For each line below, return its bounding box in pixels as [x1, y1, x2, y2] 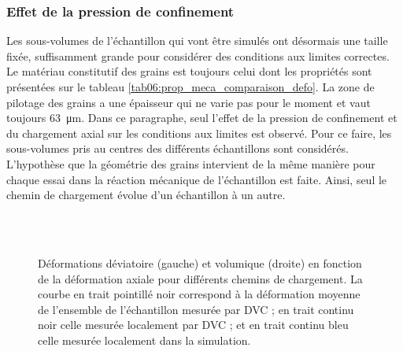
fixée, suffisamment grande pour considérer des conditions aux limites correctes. [6, 47, 390, 64]
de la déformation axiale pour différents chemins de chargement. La [38, 270, 363, 286]
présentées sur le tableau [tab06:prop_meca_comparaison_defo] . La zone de [6, 79, 375, 94]
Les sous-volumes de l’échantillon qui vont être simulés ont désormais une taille [6, 32, 388, 49]
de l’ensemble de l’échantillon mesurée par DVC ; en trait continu [38, 301, 354, 317]
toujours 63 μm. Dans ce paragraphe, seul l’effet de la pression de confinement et [6, 109, 397, 126]
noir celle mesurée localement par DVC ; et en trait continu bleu [38, 316, 349, 333]
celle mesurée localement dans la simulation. [38, 331, 251, 348]
